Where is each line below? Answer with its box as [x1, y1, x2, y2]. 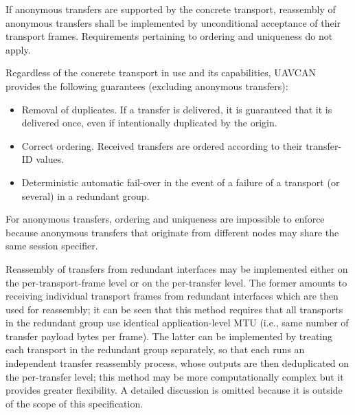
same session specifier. [5, 238, 98, 253]
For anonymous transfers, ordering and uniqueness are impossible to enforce [5, 212, 325, 226]
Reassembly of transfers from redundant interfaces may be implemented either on [5, 261, 348, 276]
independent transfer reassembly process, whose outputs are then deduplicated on [5, 356, 350, 370]
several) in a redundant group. [21, 188, 150, 203]
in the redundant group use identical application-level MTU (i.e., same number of [5, 315, 349, 330]
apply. [5, 42, 31, 56]
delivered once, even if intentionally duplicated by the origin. [21, 115, 277, 130]
